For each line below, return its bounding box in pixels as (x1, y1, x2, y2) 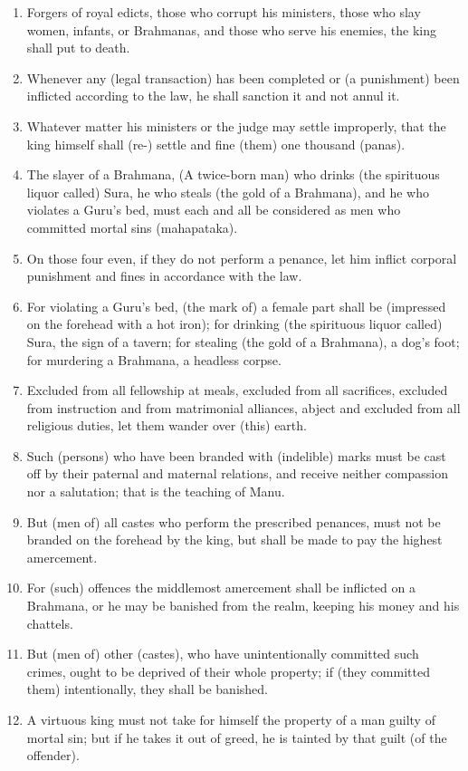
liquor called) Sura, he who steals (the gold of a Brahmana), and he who (26, 182, 430, 201)
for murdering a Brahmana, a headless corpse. (26, 350, 282, 369)
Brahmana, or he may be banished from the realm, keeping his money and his (26, 596, 460, 615)
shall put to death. (26, 38, 130, 57)
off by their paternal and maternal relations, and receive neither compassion (26, 464, 448, 483)
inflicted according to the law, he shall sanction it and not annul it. (26, 86, 400, 105)
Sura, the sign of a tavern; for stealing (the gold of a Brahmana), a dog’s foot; (26, 332, 460, 351)
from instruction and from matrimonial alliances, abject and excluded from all (26, 398, 461, 417)
